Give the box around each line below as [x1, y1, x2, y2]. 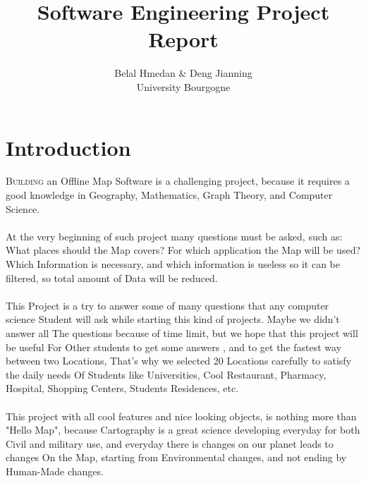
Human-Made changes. [6, 463, 104, 478]
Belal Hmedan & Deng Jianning [114, 66, 252, 80]
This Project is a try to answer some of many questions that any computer [6, 298, 329, 312]
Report [148, 25, 219, 54]
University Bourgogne [136, 79, 231, 94]
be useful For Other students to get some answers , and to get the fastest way [6, 339, 342, 354]
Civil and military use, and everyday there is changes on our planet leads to [6, 436, 334, 451]
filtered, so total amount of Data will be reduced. [6, 270, 218, 285]
